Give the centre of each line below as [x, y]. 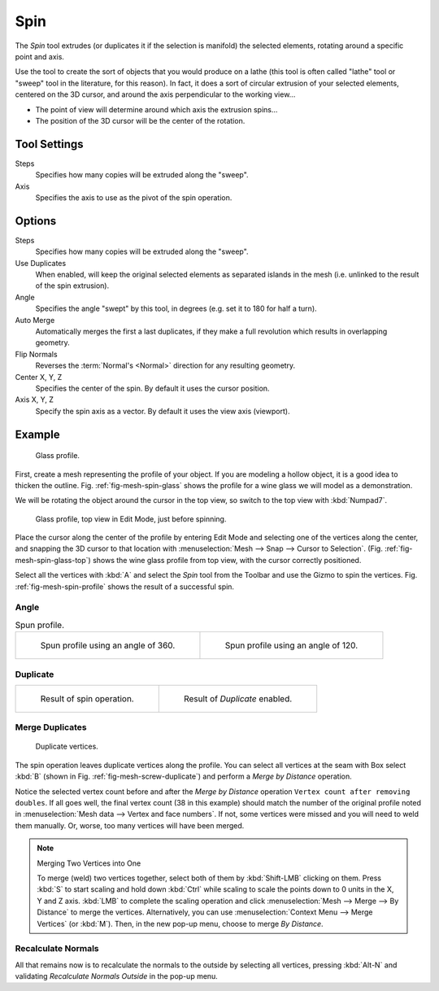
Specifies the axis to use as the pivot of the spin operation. [134, 197]
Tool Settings [50, 144]
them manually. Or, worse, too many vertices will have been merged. [130, 825]
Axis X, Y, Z [35, 399]
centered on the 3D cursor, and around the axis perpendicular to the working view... [155, 94]
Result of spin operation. [87, 698]
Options [36, 221]
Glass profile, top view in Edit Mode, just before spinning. [131, 519]
